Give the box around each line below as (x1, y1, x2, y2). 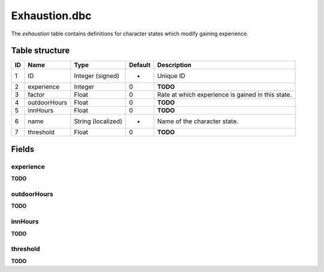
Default (129, 61, 151, 69)
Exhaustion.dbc (11, 9, 92, 22)
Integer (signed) (74, 72, 119, 80)
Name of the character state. (157, 117, 239, 125)
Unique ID (157, 72, 185, 80)
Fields (11, 144, 35, 154)
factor (28, 91, 45, 99)
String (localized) (74, 117, 122, 125)
